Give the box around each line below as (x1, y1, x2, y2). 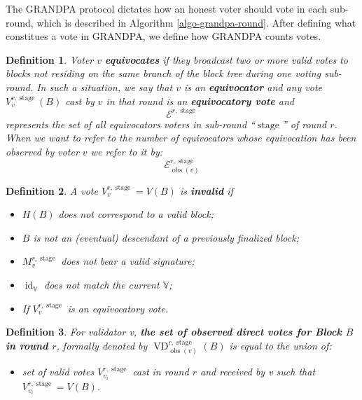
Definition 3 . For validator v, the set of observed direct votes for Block (6, 324, 342, 339)
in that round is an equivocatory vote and (106, 93, 295, 108)
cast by (65, 93, 95, 108)
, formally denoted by (56, 338, 148, 352)
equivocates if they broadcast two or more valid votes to (105, 52, 348, 67)
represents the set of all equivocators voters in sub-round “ (6, 116, 255, 131)
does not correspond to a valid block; (58, 207, 214, 221)
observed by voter (6, 144, 79, 158)
